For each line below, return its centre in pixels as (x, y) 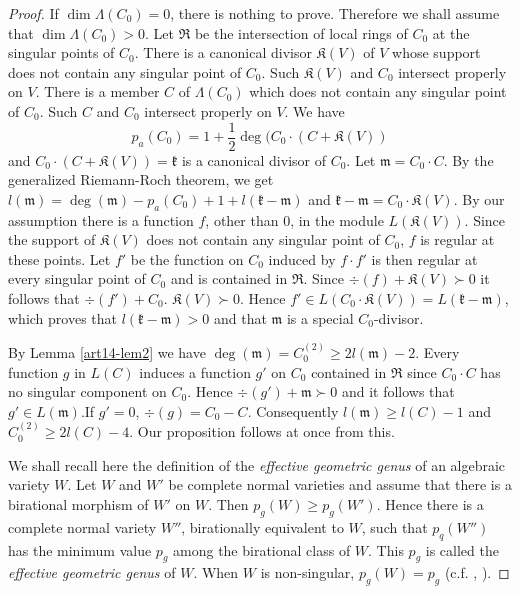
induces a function (195, 371)
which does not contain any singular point (378, 91)
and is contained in (229, 278)
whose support (436, 52)
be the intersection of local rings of (301, 32)
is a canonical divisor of (253, 159)
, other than (242, 219)
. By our (479, 198)
